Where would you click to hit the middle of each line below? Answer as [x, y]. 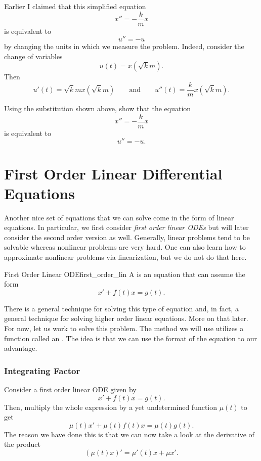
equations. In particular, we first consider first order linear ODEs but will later [126, 227]
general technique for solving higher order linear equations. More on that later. [126, 318]
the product [23, 444]
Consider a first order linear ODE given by [70, 389]
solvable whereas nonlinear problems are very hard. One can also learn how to [125, 247]
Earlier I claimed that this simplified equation [75, 6]
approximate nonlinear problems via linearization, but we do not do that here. [125, 257]
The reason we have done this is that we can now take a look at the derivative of [129, 434]
